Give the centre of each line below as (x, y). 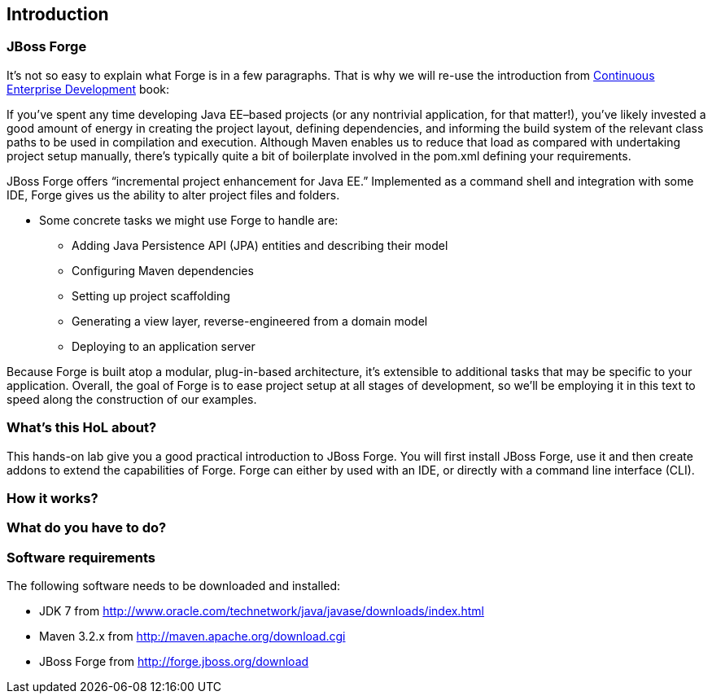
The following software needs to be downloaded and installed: (174, 586)
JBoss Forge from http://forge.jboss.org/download (174, 662)
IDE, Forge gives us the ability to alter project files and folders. (173, 195)
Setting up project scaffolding (151, 295)
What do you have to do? (87, 528)
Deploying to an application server (164, 346)
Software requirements (81, 557)
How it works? (52, 498)
